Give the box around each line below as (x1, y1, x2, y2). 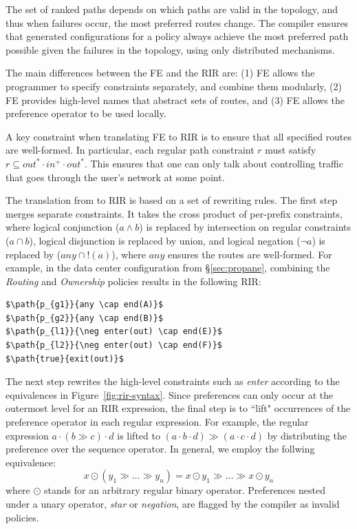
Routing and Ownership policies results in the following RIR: (6, 273, 261, 288)
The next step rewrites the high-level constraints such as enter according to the (6, 374, 340, 388)
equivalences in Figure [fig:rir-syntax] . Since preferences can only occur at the (6, 387, 334, 402)
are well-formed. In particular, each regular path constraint (6, 143, 255, 157)
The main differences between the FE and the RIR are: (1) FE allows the (6, 65, 315, 80)
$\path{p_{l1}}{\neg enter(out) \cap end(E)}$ (6, 326, 222, 337)
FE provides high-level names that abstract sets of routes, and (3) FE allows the (6, 92, 345, 107)
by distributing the (267, 428, 347, 442)
